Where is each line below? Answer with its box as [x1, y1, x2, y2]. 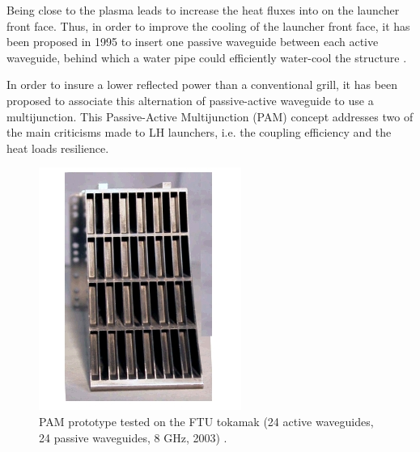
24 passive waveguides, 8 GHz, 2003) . [39, 429, 227, 446]
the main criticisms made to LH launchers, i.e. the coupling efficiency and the [6, 124, 392, 141]
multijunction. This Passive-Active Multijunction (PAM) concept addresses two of [6, 108, 414, 125]
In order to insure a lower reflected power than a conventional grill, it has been [6, 76, 398, 93]
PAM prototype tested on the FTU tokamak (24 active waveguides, [39, 412, 374, 429]
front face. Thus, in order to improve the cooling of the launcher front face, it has [6, 17, 410, 34]
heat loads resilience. [6, 139, 109, 156]
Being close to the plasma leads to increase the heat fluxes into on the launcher [6, 2, 400, 18]
